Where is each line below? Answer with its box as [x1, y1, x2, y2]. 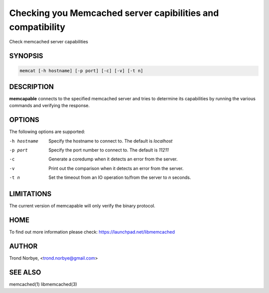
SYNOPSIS [9, 52, 43, 60]
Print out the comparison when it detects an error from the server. [48, 165, 184, 171]
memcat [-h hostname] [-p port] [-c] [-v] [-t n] [19, 68, 143, 74]
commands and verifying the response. [9, 103, 90, 109]
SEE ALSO [9, 268, 41, 277]
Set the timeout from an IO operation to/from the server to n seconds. [48, 174, 191, 180]
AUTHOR [9, 242, 38, 250]
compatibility [9, 21, 66, 32]
